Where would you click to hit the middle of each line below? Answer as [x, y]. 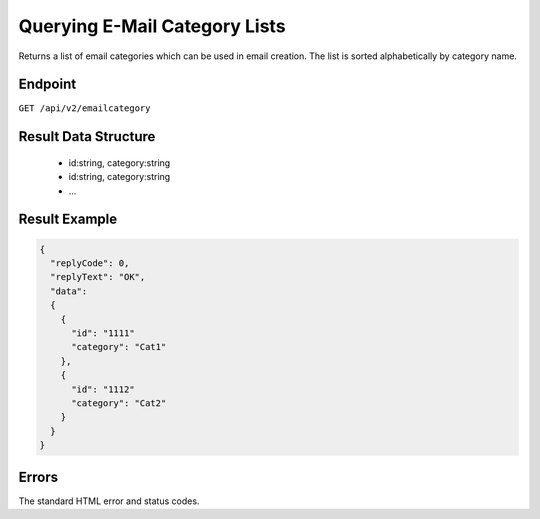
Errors [38, 476]
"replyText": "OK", [98, 277]
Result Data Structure [87, 136]
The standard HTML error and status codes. [109, 501]
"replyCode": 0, [90, 263]
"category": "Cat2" [119, 403]
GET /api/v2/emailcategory [84, 108]
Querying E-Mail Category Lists [152, 26]
